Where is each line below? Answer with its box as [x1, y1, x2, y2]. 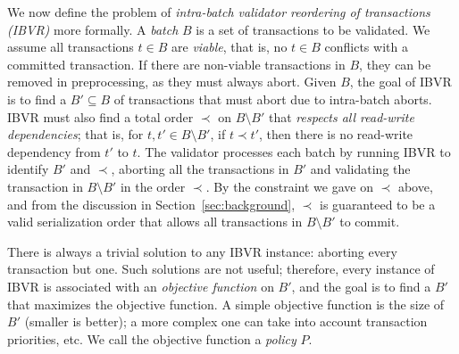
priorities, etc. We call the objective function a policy [7, 329, 296, 348]
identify [7, 160, 49, 178]
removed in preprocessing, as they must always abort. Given [7, 72, 337, 91]
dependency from [7, 142, 101, 161]
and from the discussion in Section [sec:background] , [7, 194, 296, 213]
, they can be [359, 54, 431, 73]
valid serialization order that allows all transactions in [7, 212, 303, 231]
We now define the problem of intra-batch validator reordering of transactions [7, 3, 430, 21]
